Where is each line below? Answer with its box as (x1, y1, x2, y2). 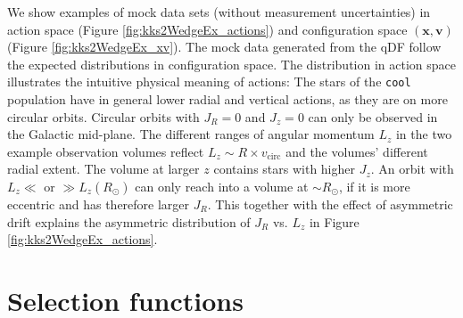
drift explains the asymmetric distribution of (7, 212, 251, 231)
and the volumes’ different (285, 142, 428, 160)
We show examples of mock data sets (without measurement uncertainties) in (7, 3, 431, 20)
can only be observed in (308, 107, 438, 126)
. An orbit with (370, 159, 454, 178)
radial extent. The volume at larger (7, 159, 200, 178)
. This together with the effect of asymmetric (207, 195, 453, 213)
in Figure (309, 212, 360, 231)
